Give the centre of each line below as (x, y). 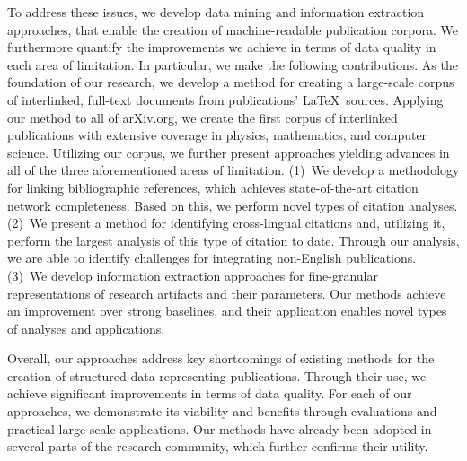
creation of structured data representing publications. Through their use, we (217, 375)
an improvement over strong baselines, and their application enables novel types (227, 311)
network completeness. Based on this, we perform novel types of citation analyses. (233, 205)
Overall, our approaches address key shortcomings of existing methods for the (221, 358)
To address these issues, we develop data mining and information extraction (216, 12)
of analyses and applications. (86, 328)
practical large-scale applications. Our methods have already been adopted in (220, 428)
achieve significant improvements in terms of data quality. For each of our (210, 393)
